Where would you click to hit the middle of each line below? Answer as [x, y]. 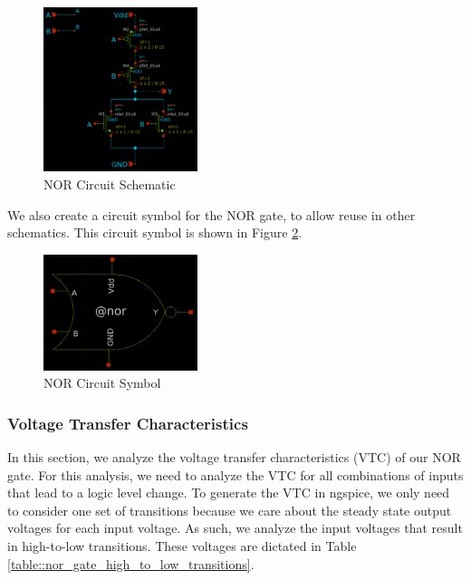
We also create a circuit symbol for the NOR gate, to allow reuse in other [211, 214]
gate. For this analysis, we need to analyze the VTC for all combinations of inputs [235, 474]
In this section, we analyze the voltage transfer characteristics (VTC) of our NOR [234, 457]
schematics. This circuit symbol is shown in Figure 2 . [155, 232]
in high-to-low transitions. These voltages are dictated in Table [182, 545]
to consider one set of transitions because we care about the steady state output [230, 510]
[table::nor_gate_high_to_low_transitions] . [131, 563]
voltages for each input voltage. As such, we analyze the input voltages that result [235, 528]
